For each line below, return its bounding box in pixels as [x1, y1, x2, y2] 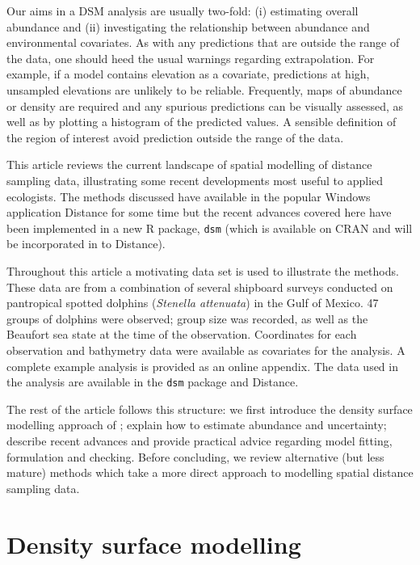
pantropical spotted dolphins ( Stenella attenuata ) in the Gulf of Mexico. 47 [6, 294, 379, 311]
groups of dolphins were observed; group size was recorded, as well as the [6, 310, 368, 327]
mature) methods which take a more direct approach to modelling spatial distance [6, 464, 414, 481]
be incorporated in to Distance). [6, 235, 166, 252]
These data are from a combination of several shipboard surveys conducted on [6, 278, 393, 295]
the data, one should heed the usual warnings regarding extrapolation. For [6, 49, 375, 66]
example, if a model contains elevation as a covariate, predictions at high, [6, 65, 370, 82]
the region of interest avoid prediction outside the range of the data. [6, 129, 344, 145]
